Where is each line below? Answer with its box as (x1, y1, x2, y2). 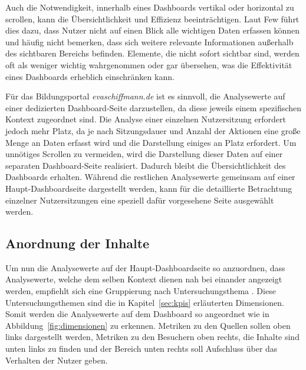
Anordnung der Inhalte (5, 234, 150, 252)
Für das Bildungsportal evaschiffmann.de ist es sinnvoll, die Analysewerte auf (5, 90, 285, 102)
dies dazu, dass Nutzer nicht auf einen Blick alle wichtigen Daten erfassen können (5, 24, 300, 36)
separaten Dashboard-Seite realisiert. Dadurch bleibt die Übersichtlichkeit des (5, 159, 286, 171)
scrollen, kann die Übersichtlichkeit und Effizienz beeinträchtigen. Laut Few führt (5, 12, 300, 25)
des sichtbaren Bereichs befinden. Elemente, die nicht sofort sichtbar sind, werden (5, 47, 300, 59)
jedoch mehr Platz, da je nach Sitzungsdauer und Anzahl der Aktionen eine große (5, 124, 301, 136)
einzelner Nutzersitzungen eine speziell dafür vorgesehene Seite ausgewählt (5, 194, 274, 206)
